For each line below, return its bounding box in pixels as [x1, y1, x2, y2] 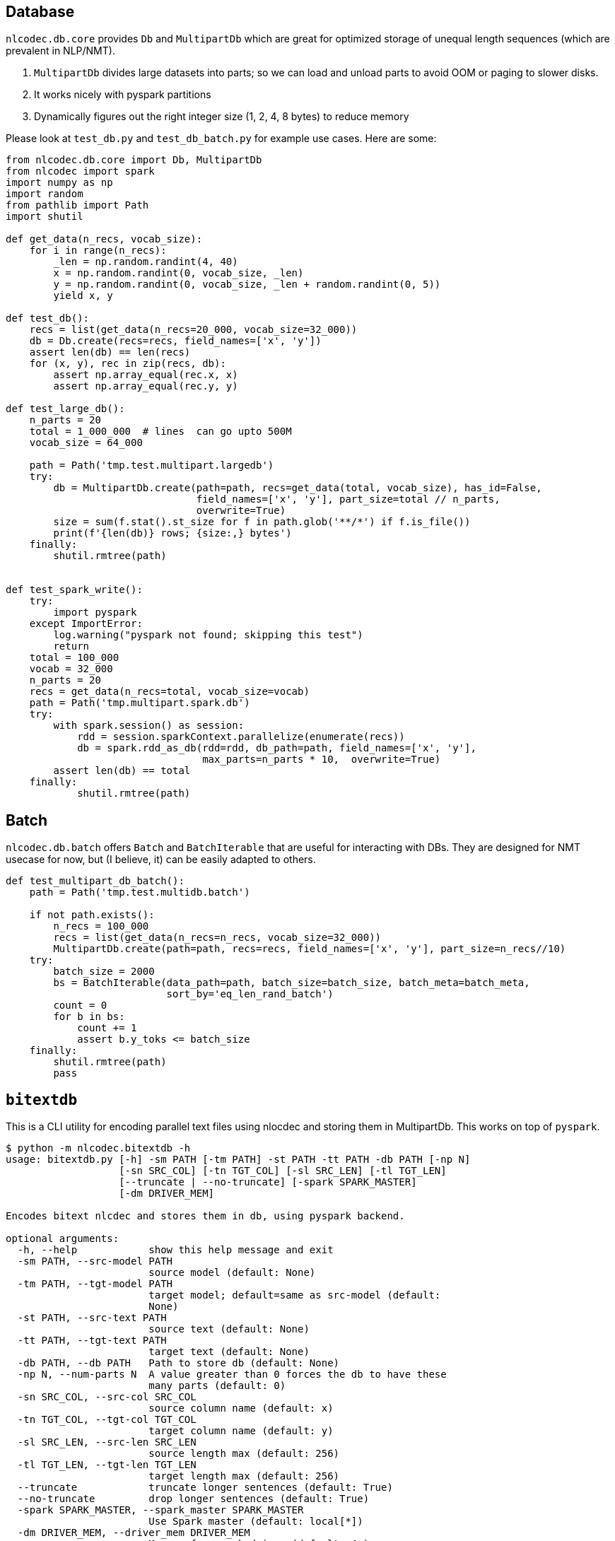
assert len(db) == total [53, 765, 191, 777]
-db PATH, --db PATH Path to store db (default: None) [17, 1357, 340, 1369]
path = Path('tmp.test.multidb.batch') [29, 886, 250, 898]
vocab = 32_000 [29, 663, 113, 675]
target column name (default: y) [148, 1425, 334, 1437]
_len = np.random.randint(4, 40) [53, 256, 238, 268]
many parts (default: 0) [148, 1380, 286, 1392]
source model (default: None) [148, 1267, 316, 1279]
